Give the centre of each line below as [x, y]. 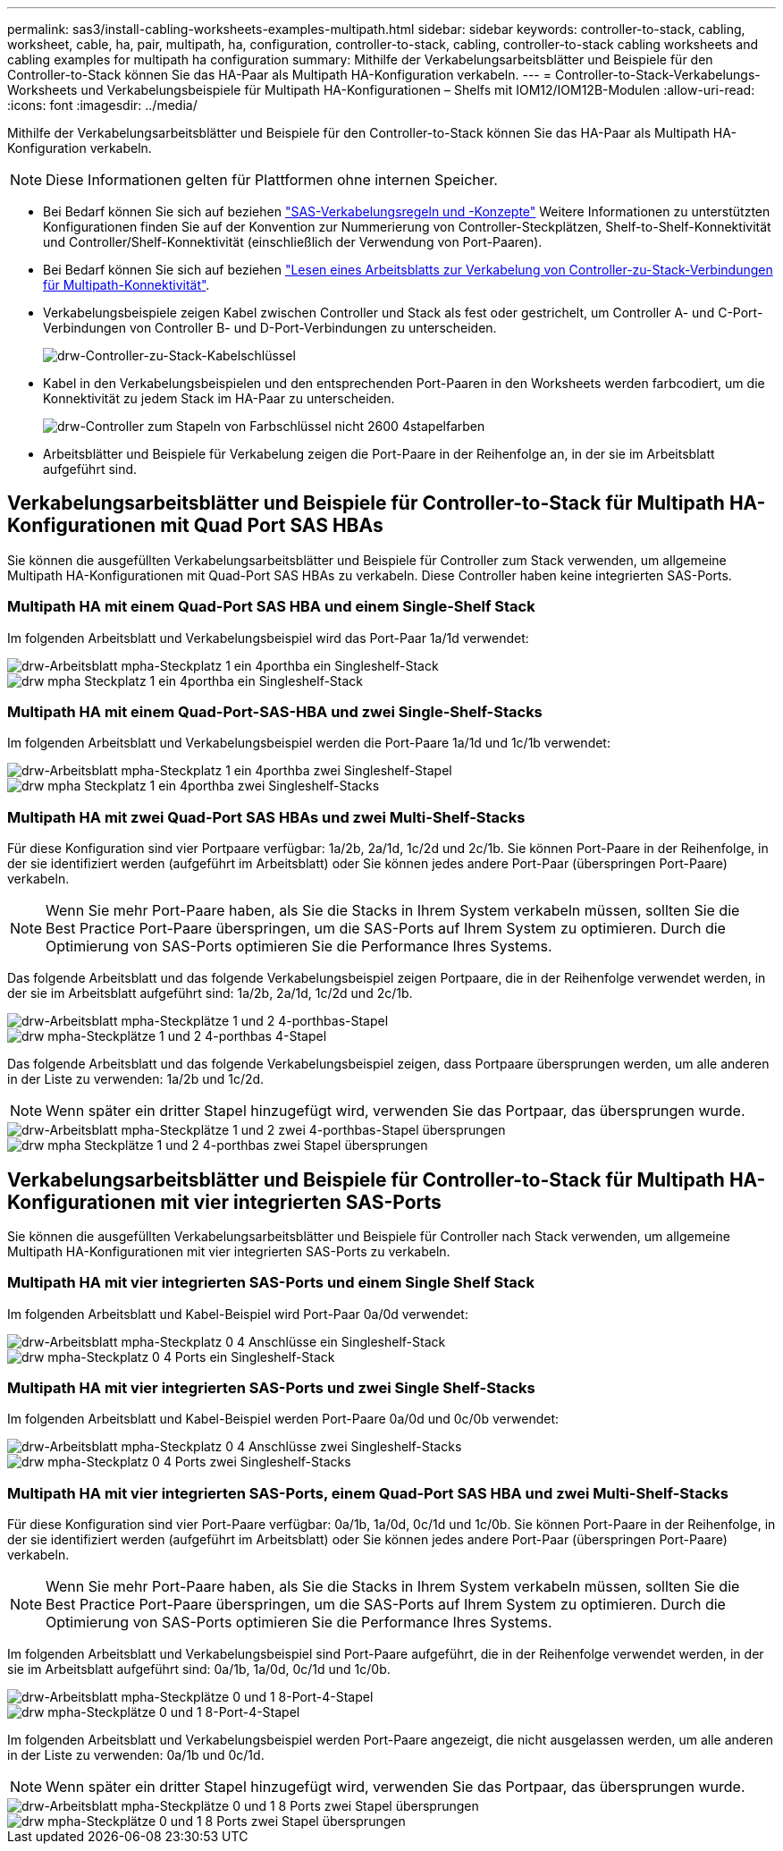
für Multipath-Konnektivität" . [126, 285]
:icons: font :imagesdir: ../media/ [102, 105]
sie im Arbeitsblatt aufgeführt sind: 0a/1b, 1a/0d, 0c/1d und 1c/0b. [199, 1669]
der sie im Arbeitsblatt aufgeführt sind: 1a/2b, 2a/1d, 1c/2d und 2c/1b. [210, 993]
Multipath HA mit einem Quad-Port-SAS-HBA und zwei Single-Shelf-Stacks [275, 711]
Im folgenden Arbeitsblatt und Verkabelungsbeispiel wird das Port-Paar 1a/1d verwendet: [268, 638]
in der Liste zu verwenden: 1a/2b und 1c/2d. [136, 1079]
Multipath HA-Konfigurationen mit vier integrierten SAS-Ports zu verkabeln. [229, 1251]
